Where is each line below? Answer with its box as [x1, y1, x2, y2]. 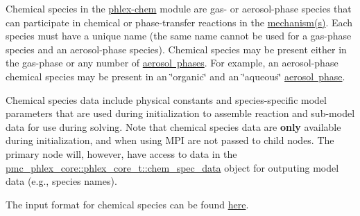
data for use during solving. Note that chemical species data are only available [6, 119, 341, 134]
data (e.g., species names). [6, 174, 117, 188]
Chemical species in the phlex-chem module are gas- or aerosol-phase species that [6, 1, 352, 15]
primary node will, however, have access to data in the [6, 146, 237, 161]
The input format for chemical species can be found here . [6, 197, 249, 211]
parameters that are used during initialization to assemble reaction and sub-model [6, 106, 355, 120]
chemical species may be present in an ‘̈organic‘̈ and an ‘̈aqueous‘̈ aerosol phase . [6, 69, 345, 83]
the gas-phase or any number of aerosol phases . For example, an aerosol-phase [6, 55, 338, 70]
